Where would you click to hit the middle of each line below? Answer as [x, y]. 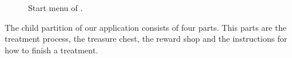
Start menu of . [56, 8]
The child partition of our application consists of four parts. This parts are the [146, 27]
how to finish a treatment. [51, 50]
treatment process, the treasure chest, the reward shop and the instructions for [146, 39]
